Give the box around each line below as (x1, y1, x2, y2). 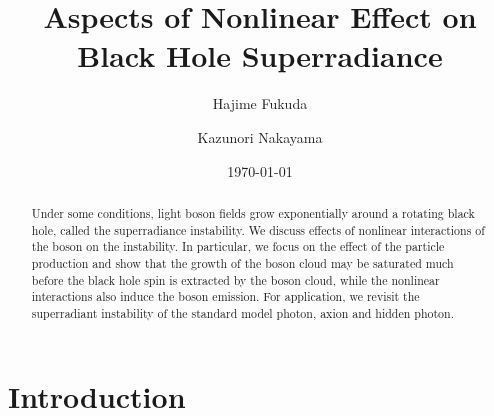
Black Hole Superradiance (77, 35, 443, 76)
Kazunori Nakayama (197, 126, 323, 147)
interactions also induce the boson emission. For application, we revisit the (31, 288, 420, 305)
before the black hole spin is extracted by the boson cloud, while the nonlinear (31, 271, 440, 288)
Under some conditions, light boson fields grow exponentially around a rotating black (31, 204, 475, 221)
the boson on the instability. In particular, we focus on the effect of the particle (31, 238, 445, 255)
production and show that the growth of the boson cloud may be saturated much (31, 254, 454, 271)
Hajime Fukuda (212, 93, 308, 114)
